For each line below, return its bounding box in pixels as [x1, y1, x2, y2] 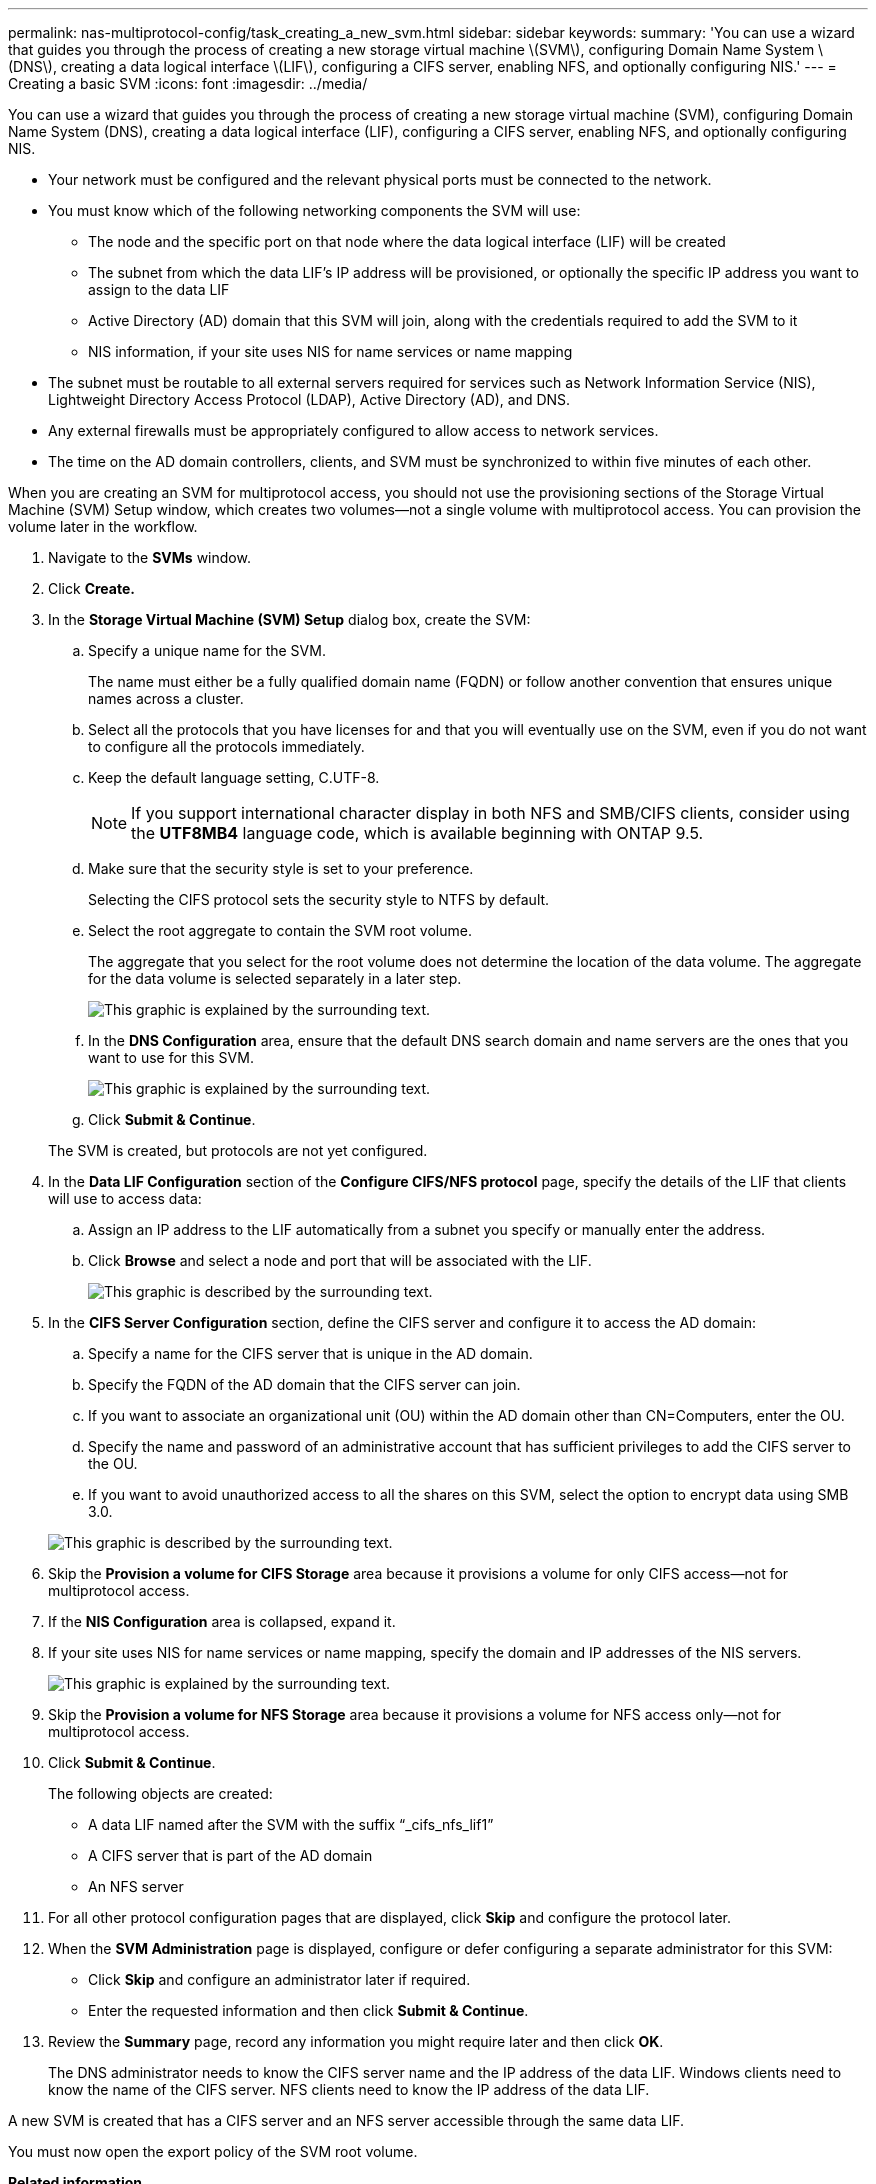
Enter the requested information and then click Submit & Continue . [88, 2002, 529, 2019]
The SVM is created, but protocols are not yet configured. [48, 1142, 428, 1159]
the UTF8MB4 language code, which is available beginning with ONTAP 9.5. [131, 823, 704, 843]
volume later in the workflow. [8, 518, 198, 535]
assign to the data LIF [88, 281, 230, 298]
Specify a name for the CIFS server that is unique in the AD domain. [88, 1345, 533, 1362]
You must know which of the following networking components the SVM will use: [48, 202, 581, 219]
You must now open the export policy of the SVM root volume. [8, 2143, 418, 2160]
